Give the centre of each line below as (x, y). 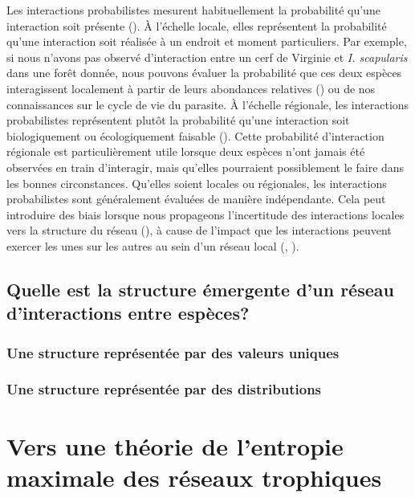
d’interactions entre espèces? (128, 313)
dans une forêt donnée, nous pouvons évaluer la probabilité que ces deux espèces (204, 73)
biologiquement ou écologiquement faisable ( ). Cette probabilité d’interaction (195, 135)
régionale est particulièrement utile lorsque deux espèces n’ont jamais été (186, 151)
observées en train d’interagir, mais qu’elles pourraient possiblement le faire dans (205, 167)
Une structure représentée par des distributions (164, 389)
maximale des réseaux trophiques (194, 477)
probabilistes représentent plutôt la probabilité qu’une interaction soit (178, 120)
